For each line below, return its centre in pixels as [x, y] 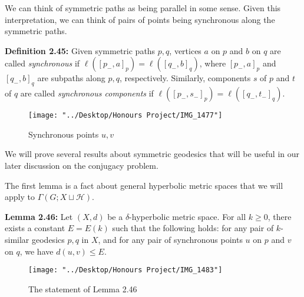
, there [280, 216]
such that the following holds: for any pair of [193, 228]
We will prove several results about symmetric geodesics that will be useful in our [152, 154]
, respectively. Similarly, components [185, 78]
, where [213, 63]
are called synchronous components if [87, 93]
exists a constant [35, 228]
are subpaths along [71, 78]
